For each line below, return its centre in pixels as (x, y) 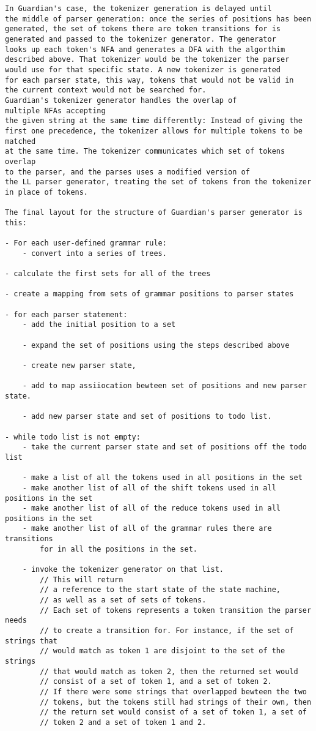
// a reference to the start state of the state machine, (160, 590)
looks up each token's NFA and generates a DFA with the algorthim (145, 49)
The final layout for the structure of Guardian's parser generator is (154, 213)
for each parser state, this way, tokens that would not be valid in (149, 80)
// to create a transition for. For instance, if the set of (167, 631)
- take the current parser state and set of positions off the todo (164, 447)
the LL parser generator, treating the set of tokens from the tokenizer (158, 182)
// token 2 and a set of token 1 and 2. (123, 722)
